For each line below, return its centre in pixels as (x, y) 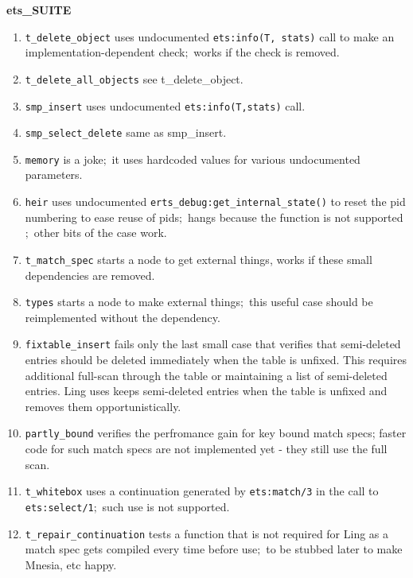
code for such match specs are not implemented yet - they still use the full (206, 449)
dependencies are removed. (90, 275)
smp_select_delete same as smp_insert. (126, 132)
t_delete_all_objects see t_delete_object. (134, 78)
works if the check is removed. (267, 52)
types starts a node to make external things (132, 302)
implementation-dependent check (105, 52)
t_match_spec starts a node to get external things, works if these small (199, 259)
